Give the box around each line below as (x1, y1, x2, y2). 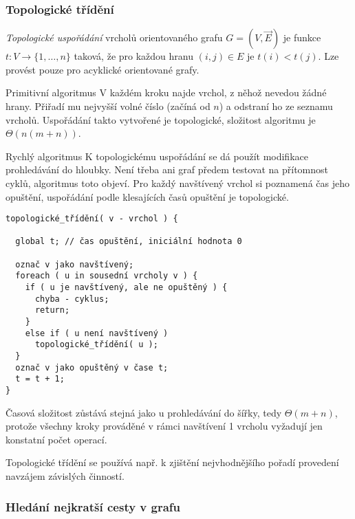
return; (34, 305, 70, 316)
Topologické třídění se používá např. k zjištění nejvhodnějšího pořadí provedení (6, 455, 339, 470)
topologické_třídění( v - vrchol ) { (6, 214, 178, 224)
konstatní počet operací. (6, 432, 107, 446)
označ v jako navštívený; (15, 259, 134, 269)
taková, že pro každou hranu (74, 49, 193, 63)
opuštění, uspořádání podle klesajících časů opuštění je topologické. (6, 189, 289, 203)
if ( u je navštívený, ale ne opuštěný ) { (25, 283, 228, 293)
